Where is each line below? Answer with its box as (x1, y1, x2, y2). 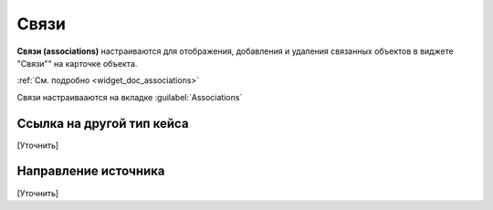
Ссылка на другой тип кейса (16, 115, 189, 131)
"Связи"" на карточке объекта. (16, 58, 138, 68)
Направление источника (16, 163, 165, 179)
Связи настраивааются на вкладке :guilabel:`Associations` (16, 91, 243, 102)
